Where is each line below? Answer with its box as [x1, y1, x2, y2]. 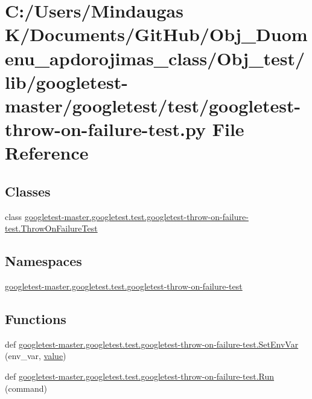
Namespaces [5, 251, 82, 270]
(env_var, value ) [5, 349, 66, 362]
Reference [5, 140, 89, 165]
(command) [5, 381, 47, 394]
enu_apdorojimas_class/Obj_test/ [5, 45, 305, 70]
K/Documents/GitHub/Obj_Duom [5, 22, 308, 47]
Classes [5, 181, 51, 200]
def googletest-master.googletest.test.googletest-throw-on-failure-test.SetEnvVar [5, 337, 299, 350]
